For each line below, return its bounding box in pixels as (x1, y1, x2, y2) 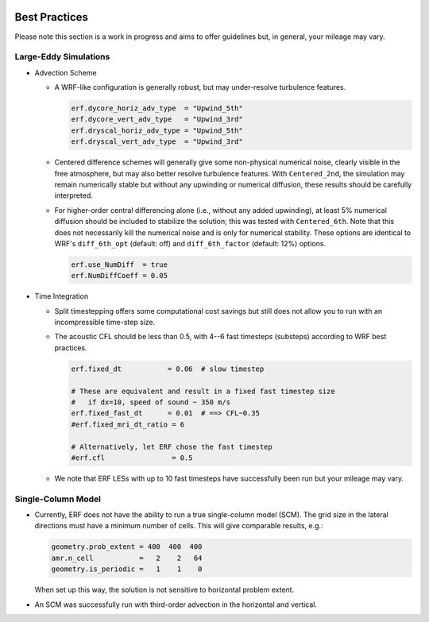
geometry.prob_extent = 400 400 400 (51, 543, 203, 551)
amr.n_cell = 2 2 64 (51, 553, 203, 562)
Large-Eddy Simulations (14, 52, 110, 63)
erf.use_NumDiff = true (71, 260, 168, 269)
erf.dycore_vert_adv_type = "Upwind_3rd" (71, 115, 244, 124)
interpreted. (54, 191, 93, 200)
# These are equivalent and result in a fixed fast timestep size (71, 386, 335, 396)
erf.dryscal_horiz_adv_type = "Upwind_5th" (71, 126, 244, 135)
